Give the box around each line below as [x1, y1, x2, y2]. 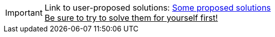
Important [5, 8, 43, 18]
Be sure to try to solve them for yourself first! [44, 13, 218, 23]
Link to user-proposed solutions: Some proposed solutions [44, 3, 271, 13]
